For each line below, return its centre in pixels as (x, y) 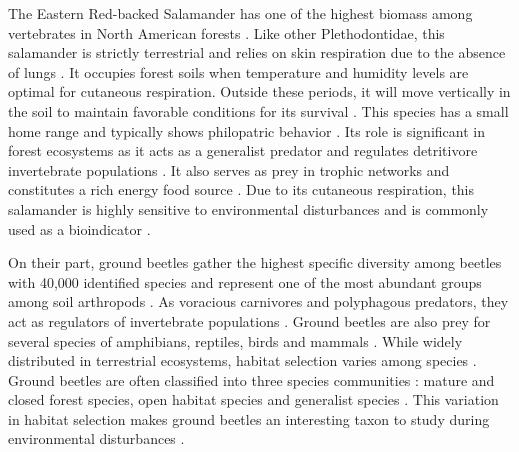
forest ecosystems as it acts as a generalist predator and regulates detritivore (243, 150)
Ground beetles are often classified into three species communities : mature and (251, 379)
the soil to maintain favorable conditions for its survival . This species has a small (258, 110)
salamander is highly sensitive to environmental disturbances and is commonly (248, 208)
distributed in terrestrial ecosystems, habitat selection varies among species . (242, 360)
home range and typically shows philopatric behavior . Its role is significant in (246, 130)
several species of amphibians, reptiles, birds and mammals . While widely (235, 340)
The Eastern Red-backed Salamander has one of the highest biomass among (240, 13)
